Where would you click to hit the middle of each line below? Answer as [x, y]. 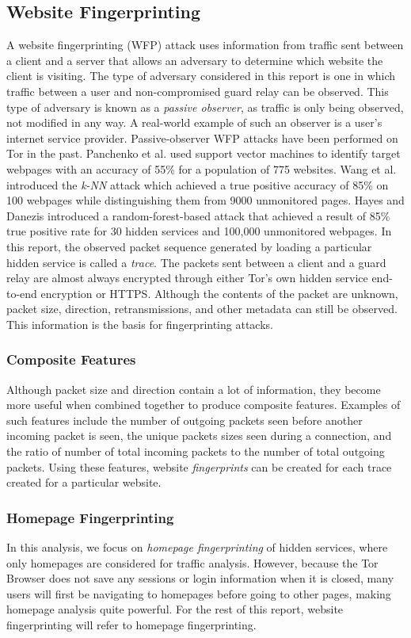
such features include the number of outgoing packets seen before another [185, 420]
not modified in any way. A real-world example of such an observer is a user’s [194, 122]
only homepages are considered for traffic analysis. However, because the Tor [192, 562]
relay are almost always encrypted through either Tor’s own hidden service [187, 278]
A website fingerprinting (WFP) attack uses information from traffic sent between [205, 45]
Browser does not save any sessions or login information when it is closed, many [200, 578]
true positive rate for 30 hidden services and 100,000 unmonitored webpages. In [199, 231]
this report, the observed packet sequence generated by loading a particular [189, 246]
